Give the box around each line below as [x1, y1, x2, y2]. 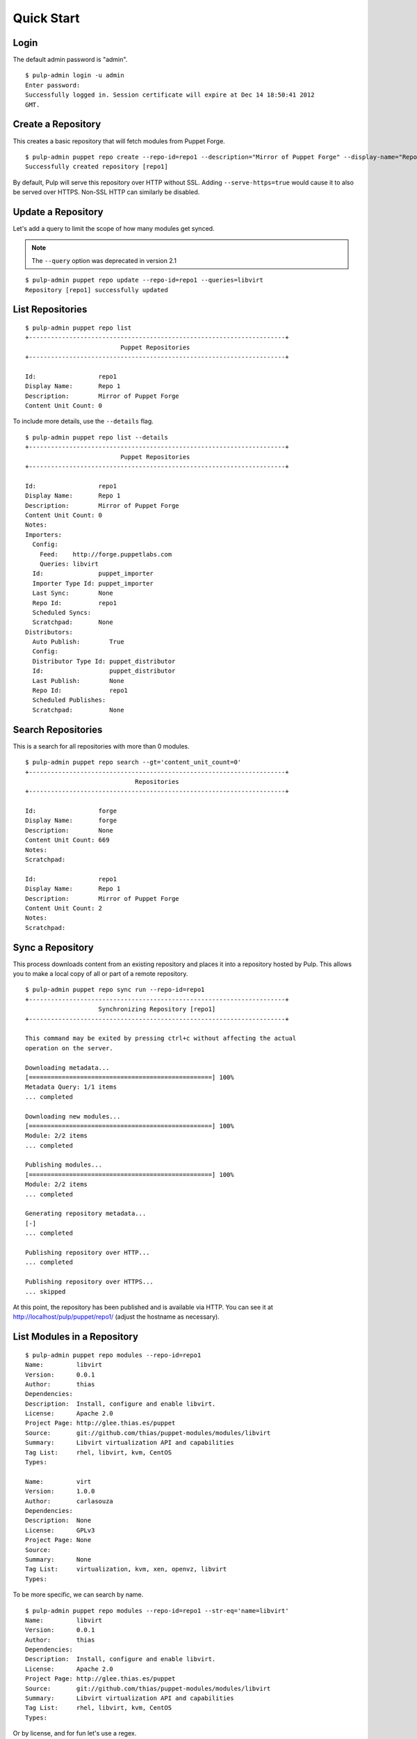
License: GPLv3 [25, 1526, 95, 1534]
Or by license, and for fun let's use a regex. [13, 1729, 137, 1738]
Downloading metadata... [25, 1064, 110, 1071]
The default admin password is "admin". [13, 56, 128, 64]
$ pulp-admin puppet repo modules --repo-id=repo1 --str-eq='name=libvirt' [25, 1607, 289, 1614]
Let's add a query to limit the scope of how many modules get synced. [13, 225, 215, 232]
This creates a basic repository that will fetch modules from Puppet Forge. [13, 136, 225, 145]
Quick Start [13, 10, 80, 26]
